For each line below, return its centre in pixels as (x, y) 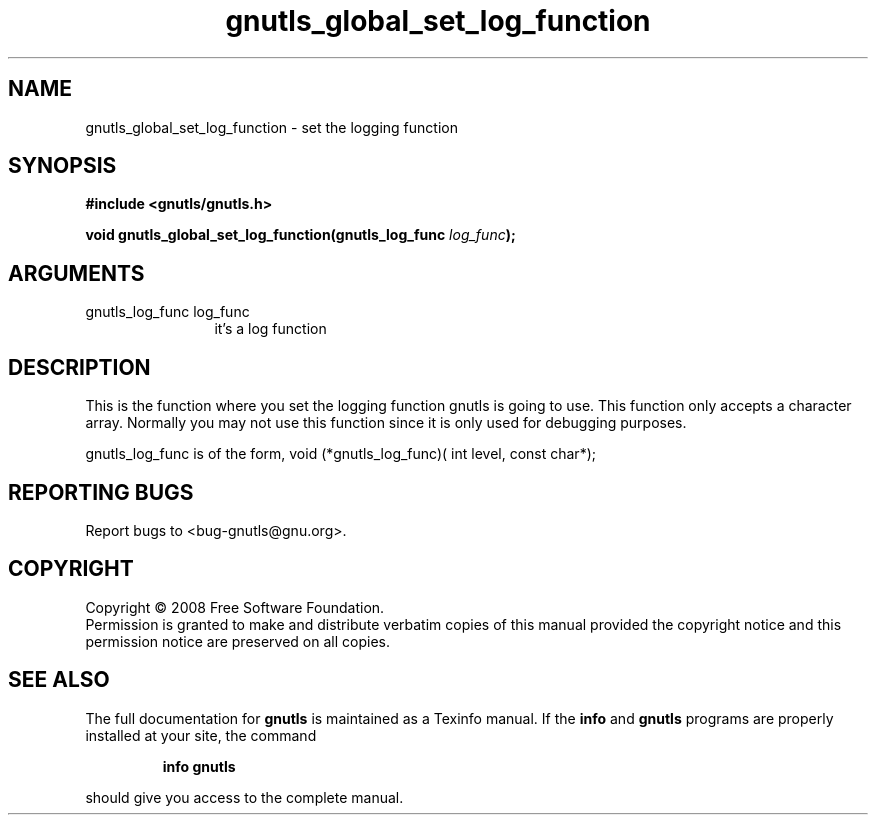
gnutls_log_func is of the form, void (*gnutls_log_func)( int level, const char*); (340, 454)
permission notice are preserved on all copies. (237, 641)
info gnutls (199, 766)
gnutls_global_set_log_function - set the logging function (271, 127)
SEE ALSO (59, 680)
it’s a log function (270, 329)
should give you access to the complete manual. (244, 797)
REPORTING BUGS (101, 492)
